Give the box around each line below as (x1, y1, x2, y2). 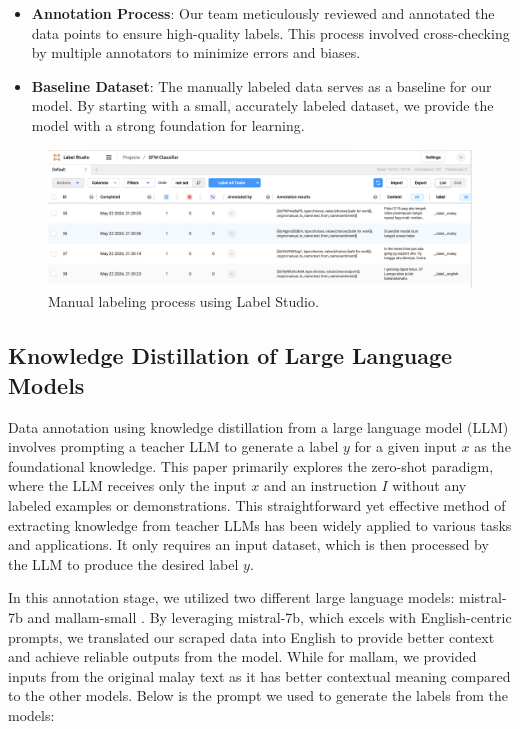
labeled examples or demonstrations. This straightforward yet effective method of (8, 495, 506, 516)
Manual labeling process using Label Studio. (48, 291, 319, 312)
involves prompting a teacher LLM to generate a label (8, 436, 339, 457)
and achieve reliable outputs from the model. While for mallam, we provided (8, 646, 477, 667)
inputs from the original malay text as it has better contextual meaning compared (8, 665, 511, 686)
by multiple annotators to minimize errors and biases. (31, 42, 361, 63)
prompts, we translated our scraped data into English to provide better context (8, 626, 495, 647)
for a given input (354, 436, 457, 457)
